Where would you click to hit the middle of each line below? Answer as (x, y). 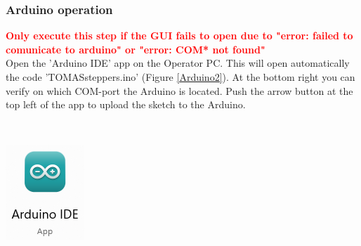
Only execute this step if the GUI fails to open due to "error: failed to (179, 35)
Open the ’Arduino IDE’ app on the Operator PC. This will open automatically (178, 63)
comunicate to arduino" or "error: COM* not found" (136, 49)
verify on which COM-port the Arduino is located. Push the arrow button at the (179, 90)
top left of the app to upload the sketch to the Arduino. (126, 104)
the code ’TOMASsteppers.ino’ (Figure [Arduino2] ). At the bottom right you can (180, 77)
